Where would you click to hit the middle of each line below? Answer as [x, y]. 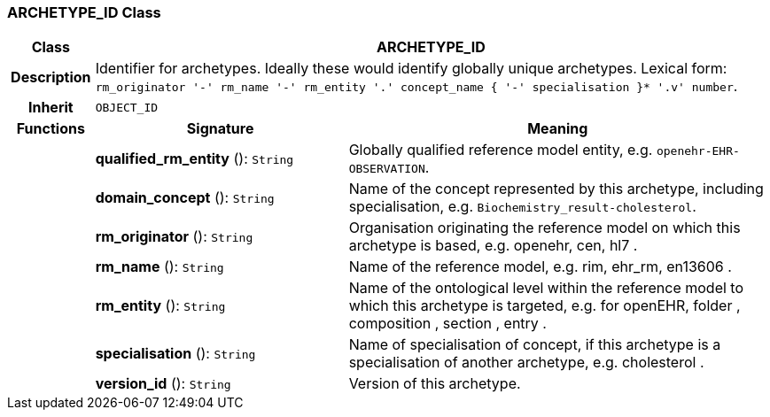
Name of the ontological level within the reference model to [546, 288]
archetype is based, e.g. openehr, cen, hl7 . [493, 246]
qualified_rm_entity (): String [194, 159]
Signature [220, 129]
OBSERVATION [387, 169]
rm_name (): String [159, 267]
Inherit [51, 108]
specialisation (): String [175, 354]
